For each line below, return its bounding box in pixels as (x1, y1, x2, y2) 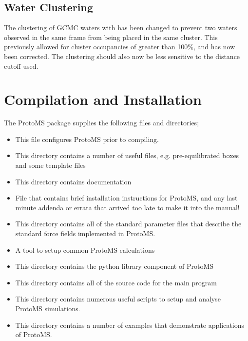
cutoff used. (4, 60, 38, 71)
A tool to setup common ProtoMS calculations (15, 244, 155, 255)
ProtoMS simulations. (15, 303, 80, 314)
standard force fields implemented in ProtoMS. (15, 228, 155, 239)
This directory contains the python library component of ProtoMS (15, 261, 214, 271)
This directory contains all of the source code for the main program (15, 277, 217, 287)
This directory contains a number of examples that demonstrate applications (15, 320, 244, 330)
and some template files (15, 160, 86, 170)
